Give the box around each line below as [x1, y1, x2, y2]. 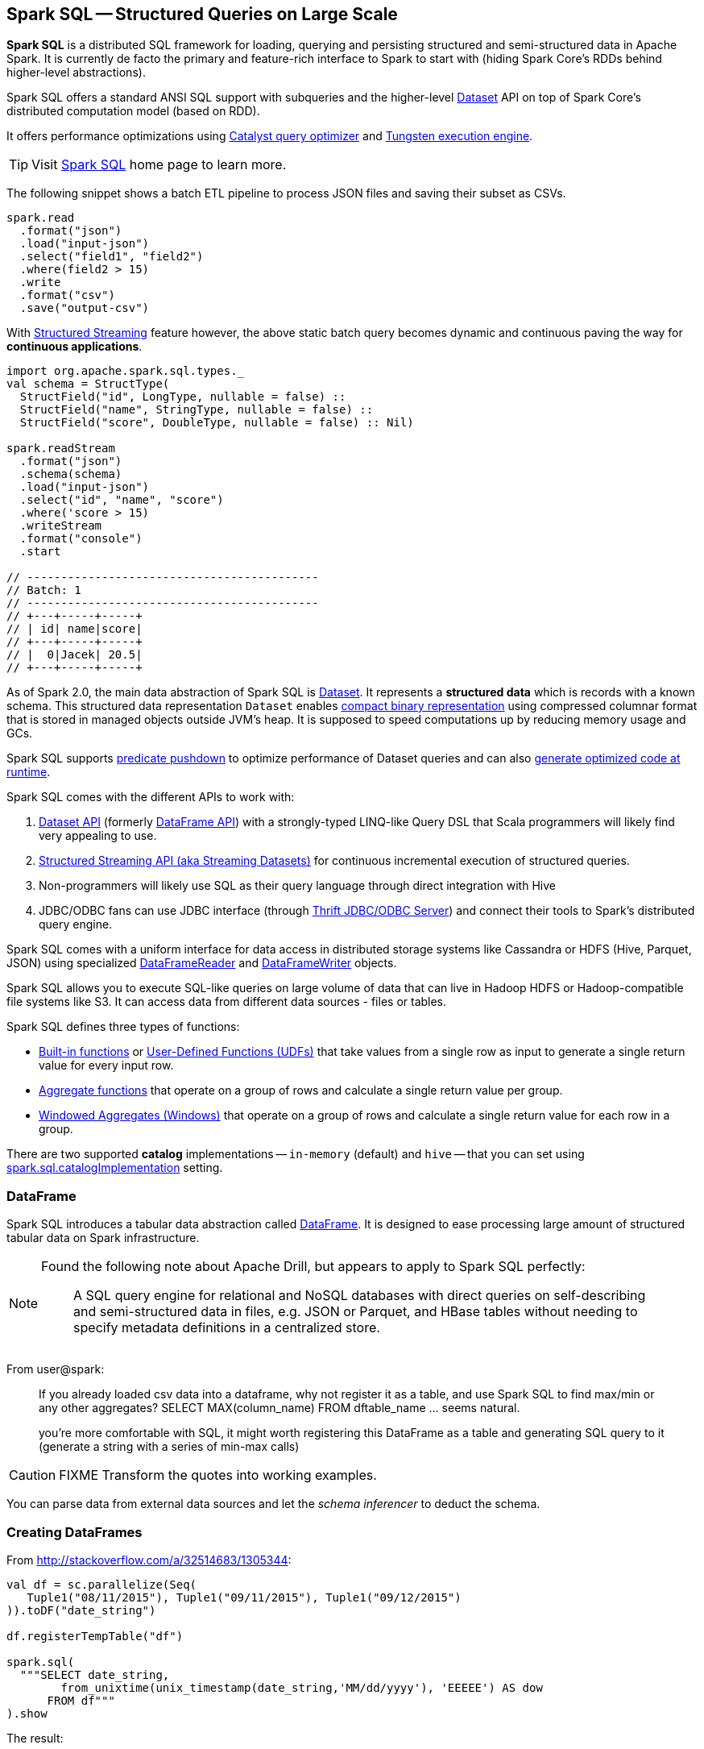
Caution [9, 1467, 56, 1484]
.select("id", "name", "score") [19, 493, 224, 507]
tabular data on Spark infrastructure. [6, 1231, 200, 1245]
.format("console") [19, 532, 143, 546]
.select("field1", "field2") [19, 250, 204, 264]
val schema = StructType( [6, 377, 170, 391]
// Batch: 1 [6, 584, 81, 597]
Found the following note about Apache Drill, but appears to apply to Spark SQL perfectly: [41, 1258, 586, 1275]
